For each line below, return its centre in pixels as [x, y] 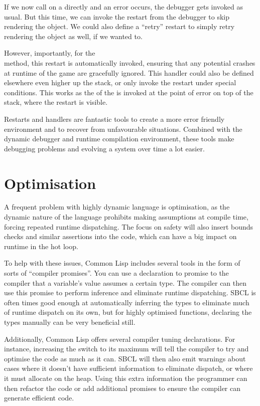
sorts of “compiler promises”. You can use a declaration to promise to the [116, 273]
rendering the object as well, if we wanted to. [73, 36]
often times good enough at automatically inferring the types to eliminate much [127, 302]
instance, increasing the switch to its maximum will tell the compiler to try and [126, 349]
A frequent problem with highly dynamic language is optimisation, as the [117, 207]
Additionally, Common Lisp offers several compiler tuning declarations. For [120, 339]
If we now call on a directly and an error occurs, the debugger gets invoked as [124, 7]
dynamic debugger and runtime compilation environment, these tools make [119, 139]
